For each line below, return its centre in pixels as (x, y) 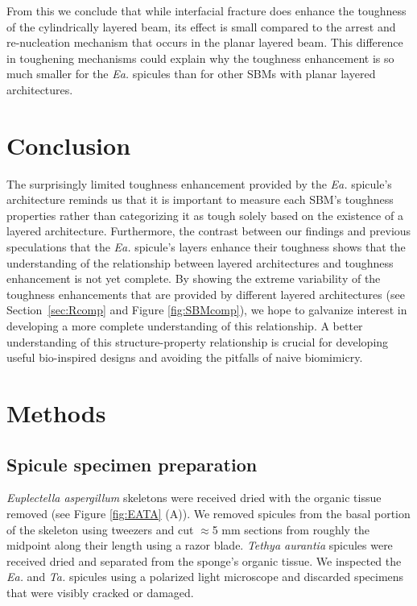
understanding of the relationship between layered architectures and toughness (200, 262)
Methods (56, 413)
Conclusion (69, 145)
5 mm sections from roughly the (291, 529)
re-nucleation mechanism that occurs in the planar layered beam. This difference (205, 42)
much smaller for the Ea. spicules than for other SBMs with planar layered (191, 74)
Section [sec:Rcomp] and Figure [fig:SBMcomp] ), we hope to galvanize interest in (207, 310)
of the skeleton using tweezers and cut (100, 529)
